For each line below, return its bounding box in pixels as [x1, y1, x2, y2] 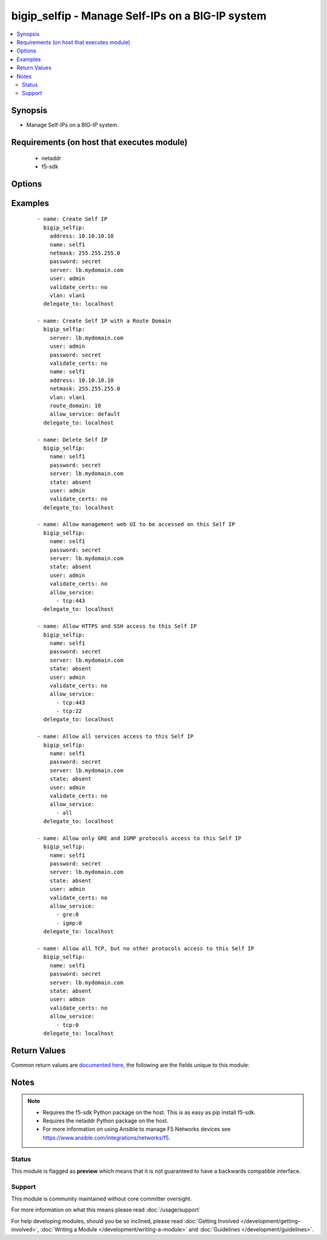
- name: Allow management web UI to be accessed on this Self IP [37, 521, 236, 528]
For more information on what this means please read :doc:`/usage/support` [11, 1206, 201, 1213]
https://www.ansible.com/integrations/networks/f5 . [42, 1134, 171, 1141]
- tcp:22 [56, 708, 82, 715]
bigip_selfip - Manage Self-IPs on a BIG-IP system [11, 9, 266, 22]
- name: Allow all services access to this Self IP [37, 733, 194, 740]
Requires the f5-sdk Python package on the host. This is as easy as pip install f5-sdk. [42, 1108, 256, 1116]
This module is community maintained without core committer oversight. [11, 1195, 192, 1202]
